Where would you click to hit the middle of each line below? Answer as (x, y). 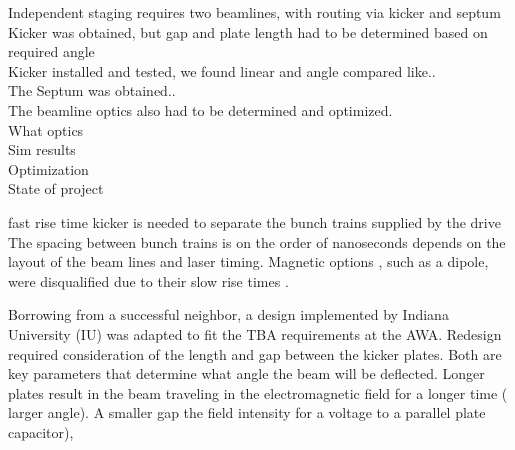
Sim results (42, 149)
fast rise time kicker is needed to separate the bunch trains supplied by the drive (254, 221)
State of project (56, 188)
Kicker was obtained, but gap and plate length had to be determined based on (248, 31)
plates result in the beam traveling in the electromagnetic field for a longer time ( (258, 392)
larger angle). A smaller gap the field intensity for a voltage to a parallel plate (247, 412)
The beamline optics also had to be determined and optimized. (200, 109)
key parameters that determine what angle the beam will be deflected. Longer (246, 373)
